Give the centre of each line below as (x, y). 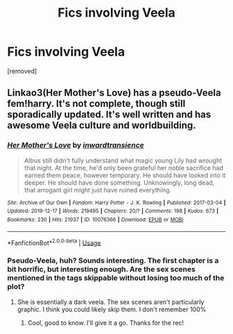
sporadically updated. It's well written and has (109, 115)
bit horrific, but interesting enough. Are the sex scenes (101, 269)
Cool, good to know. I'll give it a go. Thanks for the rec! (106, 323)
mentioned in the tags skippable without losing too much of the (116, 278)
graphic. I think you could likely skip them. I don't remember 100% (112, 309)
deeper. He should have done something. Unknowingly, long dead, (119, 183)
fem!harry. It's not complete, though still (96, 104)
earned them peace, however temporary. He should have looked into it (125, 175)
